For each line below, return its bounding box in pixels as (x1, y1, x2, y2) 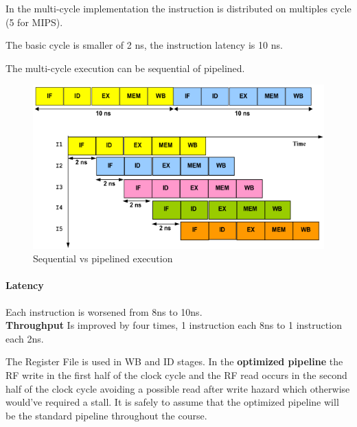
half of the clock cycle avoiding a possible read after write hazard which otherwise (5, 381, 350, 395)
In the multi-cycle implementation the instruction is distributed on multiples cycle (5, 1, 352, 15)
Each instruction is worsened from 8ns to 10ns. (5, 304, 203, 319)
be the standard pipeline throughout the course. (5, 408, 207, 422)
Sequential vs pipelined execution (33, 251, 173, 266)
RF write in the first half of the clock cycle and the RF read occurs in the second (5, 367, 347, 382)
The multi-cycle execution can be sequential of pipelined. (5, 60, 245, 75)
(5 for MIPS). (5, 14, 63, 29)
